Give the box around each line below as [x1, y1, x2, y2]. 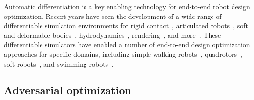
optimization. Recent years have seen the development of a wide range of [4, 11, 222, 21]
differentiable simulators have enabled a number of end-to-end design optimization [4, 39, 250, 50]
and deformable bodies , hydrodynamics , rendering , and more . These [4, 30, 221, 40]
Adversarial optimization [4, 82, 131, 97]
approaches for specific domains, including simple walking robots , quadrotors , [4, 49, 242, 59]
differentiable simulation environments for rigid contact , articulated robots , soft [4, 20, 248, 31]
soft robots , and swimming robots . [4, 58, 114, 68]
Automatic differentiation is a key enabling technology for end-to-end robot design [4, 1, 250, 11]
